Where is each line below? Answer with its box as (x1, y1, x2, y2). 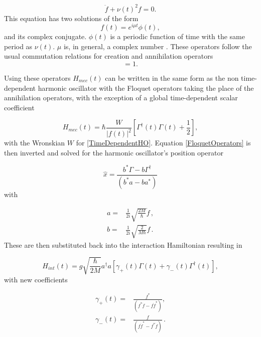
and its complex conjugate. (4, 31, 87, 42)
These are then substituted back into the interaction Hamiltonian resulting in (4, 239, 242, 250)
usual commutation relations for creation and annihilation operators (4, 51, 213, 61)
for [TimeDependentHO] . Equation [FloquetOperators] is (76, 137, 251, 148)
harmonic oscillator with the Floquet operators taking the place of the (38, 82, 254, 93)
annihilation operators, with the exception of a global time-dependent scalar (4, 92, 238, 103)
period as (4, 41, 33, 51)
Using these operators (4, 72, 71, 83)
